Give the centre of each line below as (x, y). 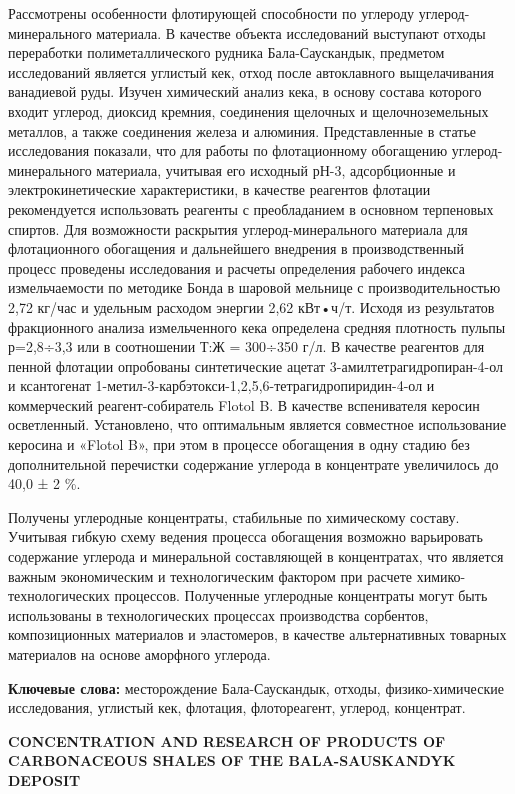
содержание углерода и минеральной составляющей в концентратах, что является (256, 556)
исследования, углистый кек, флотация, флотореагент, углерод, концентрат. (237, 707)
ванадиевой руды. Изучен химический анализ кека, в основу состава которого (245, 91)
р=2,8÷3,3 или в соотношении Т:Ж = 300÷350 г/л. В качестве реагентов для (246, 346)
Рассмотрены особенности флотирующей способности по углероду (211, 13)
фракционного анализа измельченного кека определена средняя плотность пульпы (257, 326)
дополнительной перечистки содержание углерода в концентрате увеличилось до (253, 463)
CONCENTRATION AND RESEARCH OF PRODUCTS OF (227, 740)
